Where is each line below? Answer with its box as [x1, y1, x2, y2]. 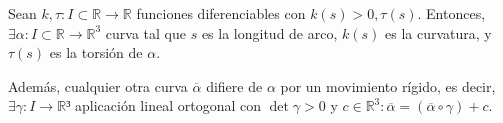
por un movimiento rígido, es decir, [280, 75, 496, 96]
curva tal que [105, 22, 186, 43]
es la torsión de [49, 42, 143, 63]
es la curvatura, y [385, 22, 492, 43]
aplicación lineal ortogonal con [75, 95, 261, 116]
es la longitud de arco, [201, 22, 338, 43]
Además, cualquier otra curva [8, 75, 188, 96]
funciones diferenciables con [136, 3, 306, 23]
